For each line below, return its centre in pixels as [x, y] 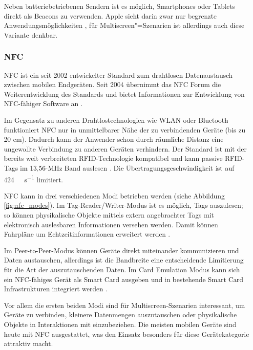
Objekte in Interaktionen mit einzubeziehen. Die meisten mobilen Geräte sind [120, 324]
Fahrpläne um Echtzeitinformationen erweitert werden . [87, 234]
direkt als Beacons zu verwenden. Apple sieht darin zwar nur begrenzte [110, 15]
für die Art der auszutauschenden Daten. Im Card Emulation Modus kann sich [122, 269]
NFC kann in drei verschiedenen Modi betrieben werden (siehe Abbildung [115, 195]
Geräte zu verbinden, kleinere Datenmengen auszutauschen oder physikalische [120, 315]
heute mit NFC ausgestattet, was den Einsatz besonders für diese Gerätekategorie [126, 334]
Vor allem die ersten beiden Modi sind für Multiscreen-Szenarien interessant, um [125, 305]
